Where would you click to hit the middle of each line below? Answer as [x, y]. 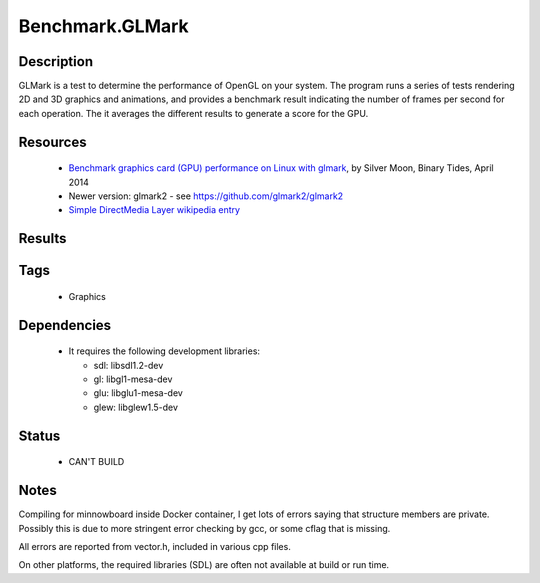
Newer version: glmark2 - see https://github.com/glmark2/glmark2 [206, 196]
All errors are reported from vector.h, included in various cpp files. [155, 546]
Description [56, 61]
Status [39, 435]
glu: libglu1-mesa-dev [138, 393]
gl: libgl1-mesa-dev [133, 379]
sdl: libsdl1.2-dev [128, 365]
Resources [52, 141]
